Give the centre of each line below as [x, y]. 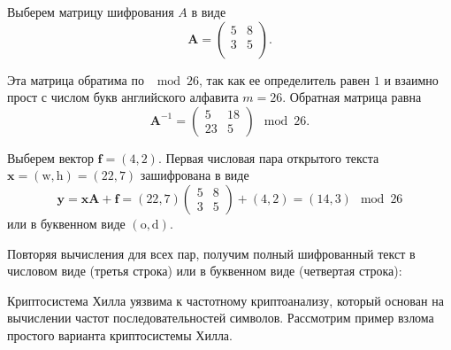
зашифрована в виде [195, 175]
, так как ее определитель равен [285, 79]
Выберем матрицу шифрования [91, 12]
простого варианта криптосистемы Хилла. [120, 334]
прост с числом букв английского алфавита [123, 97]
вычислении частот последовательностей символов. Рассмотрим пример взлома [221, 318]
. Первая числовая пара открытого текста [268, 157]
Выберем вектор [50, 157]
